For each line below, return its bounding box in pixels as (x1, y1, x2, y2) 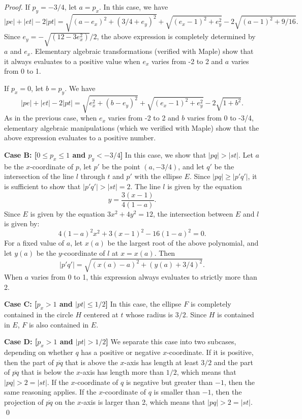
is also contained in (28, 319, 89, 330)
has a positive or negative (81, 347, 161, 357)
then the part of (4, 356, 54, 367)
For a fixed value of (4, 237, 65, 248)
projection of (4, 397, 44, 407)
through (80, 171, 105, 182)
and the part (214, 356, 253, 367)
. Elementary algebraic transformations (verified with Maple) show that (31, 46, 254, 56)
